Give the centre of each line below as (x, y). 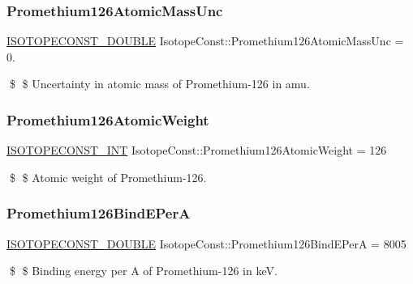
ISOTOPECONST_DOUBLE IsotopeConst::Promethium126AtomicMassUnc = (205, 41)
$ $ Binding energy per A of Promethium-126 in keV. (143, 271)
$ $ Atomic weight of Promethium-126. (108, 177)
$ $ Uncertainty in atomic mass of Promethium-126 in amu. (159, 84)
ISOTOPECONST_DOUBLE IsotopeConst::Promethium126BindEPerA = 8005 (206, 243)
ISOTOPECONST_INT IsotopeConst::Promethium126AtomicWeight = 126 (197, 150)
